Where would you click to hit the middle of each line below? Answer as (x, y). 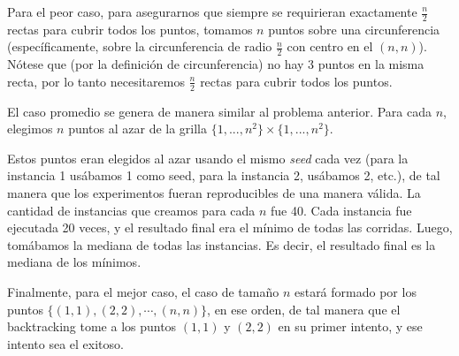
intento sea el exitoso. (65, 343)
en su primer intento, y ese (350, 326)
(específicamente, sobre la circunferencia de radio (140, 46)
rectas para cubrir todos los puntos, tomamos (130, 29)
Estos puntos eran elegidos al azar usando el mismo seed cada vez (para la (208, 158)
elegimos (30, 129)
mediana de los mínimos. (74, 262)
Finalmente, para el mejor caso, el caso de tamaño (143, 292)
